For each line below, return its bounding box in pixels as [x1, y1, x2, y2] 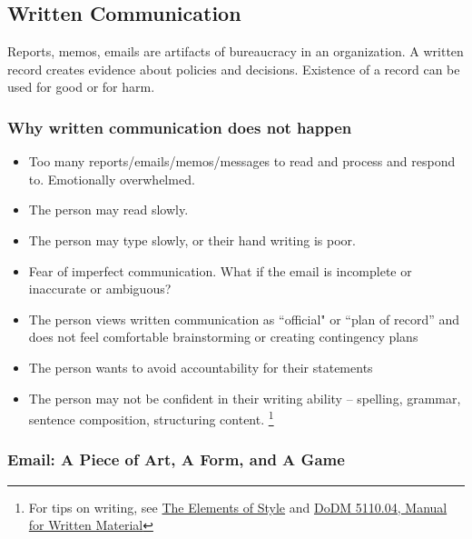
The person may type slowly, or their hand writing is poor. [28, 230, 356, 249]
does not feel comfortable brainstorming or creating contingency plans [28, 327, 418, 346]
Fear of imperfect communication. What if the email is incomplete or [28, 261, 412, 280]
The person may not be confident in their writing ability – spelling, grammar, [28, 388, 461, 407]
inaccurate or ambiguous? [28, 279, 172, 298]
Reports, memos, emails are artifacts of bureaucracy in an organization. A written [7, 42, 464, 61]
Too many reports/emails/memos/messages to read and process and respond [28, 152, 456, 171]
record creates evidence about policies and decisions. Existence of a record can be [7, 59, 460, 78]
